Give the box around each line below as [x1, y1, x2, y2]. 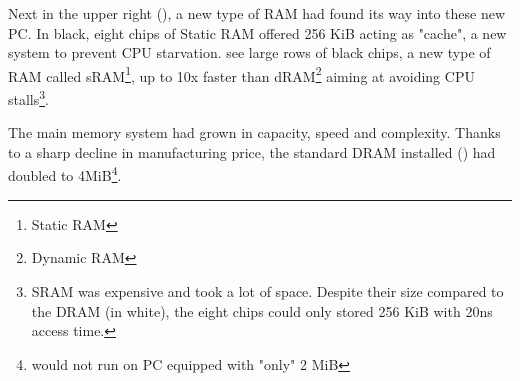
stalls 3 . [8, 86, 50, 109]
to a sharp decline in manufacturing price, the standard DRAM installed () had [8, 141, 496, 162]
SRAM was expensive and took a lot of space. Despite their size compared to [31, 280, 504, 301]
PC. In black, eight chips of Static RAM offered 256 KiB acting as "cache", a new [8, 22, 507, 43]
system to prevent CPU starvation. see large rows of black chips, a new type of [8, 42, 491, 63]
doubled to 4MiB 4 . [8, 162, 122, 186]
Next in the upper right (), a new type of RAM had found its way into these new [8, 3, 506, 23]
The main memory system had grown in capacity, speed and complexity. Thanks [8, 122, 501, 143]
